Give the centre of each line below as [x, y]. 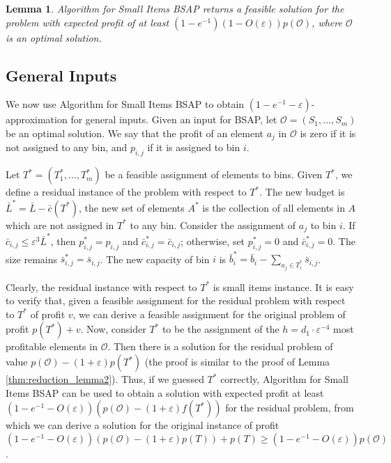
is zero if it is [328, 133]
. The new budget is [302, 192]
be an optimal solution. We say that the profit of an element [135, 133]
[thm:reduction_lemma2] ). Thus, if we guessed [105, 379]
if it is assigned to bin [194, 147]
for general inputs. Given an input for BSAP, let [174, 119]
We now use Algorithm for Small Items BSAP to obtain [125, 104]
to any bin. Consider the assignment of [213, 225]
